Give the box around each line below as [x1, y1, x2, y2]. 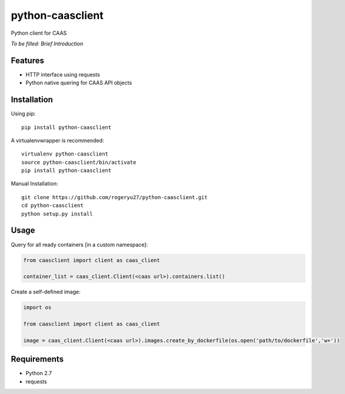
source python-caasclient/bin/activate [21, 159, 137, 165]
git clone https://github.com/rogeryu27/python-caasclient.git [21, 194, 208, 200]
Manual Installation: [11, 180, 58, 187]
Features [11, 55, 44, 65]
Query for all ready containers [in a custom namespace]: [11, 241, 148, 248]
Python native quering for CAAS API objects [25, 80, 132, 87]
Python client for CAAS [11, 29, 67, 37]
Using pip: [11, 110, 36, 117]
